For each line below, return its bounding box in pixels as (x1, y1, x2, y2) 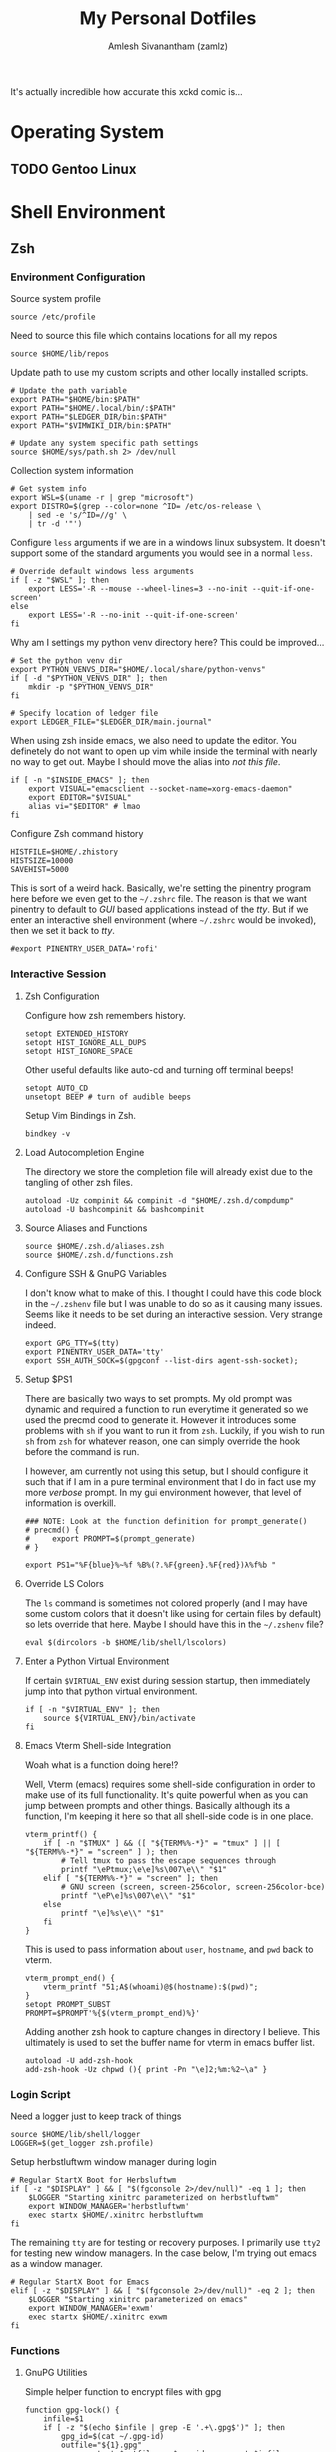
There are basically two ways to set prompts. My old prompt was (24, 1392, 293, 1404)
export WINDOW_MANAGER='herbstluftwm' (28, 2201, 190, 2211)
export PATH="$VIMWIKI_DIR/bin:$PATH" (10, 421, 172, 431)
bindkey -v (24, 1128, 71, 1139)
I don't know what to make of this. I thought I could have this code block (24, 1287, 322, 1299)
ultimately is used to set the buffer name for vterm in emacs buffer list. (24, 2036, 315, 2048)
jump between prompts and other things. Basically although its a (24, 1799, 291, 1811)
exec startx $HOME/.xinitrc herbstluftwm (28, 2210, 203, 2220)
